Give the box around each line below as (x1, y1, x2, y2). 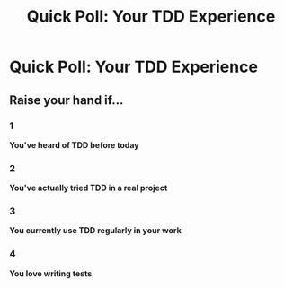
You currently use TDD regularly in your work (9, 225, 182, 236)
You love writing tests (9, 267, 93, 279)
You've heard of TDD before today (9, 139, 139, 150)
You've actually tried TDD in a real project (9, 182, 168, 194)
